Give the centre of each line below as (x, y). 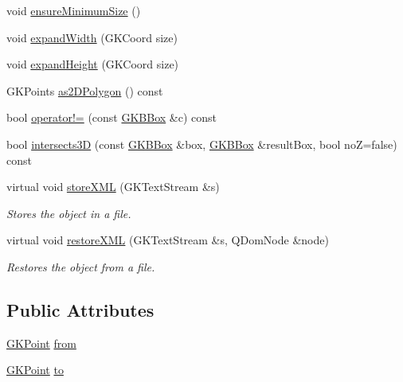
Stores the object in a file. (69, 213)
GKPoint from (41, 343)
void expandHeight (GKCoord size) (93, 64)
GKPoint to (35, 370)
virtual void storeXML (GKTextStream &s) (113, 187)
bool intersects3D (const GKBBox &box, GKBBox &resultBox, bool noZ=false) (202, 144)
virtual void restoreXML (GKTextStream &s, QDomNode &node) (168, 240)
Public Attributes (80, 309)
